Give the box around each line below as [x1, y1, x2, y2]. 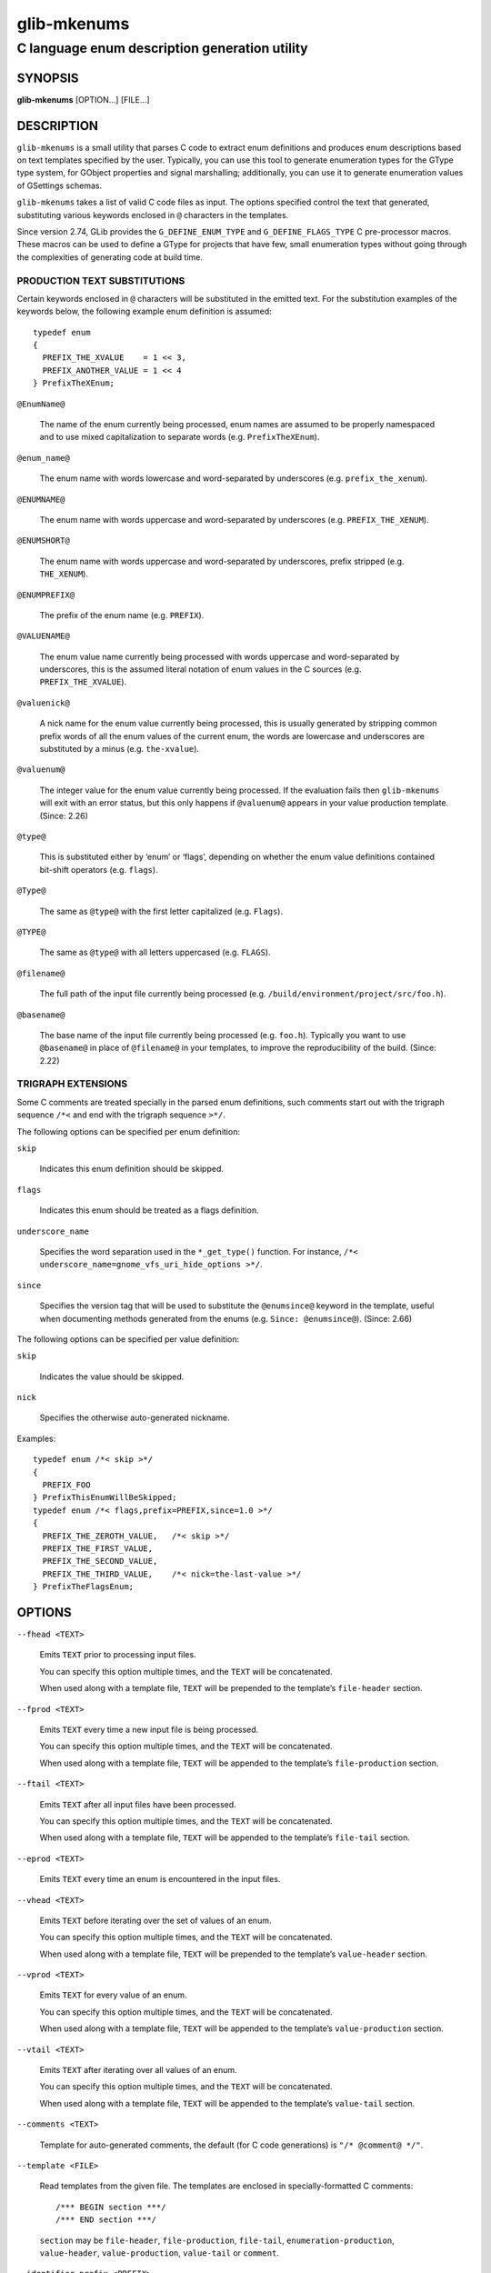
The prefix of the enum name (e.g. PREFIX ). [39, 609, 205, 620]
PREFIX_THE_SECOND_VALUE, [42, 1556, 158, 1567]
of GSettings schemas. [16, 180, 103, 191]
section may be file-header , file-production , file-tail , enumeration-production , [39, 2235, 395, 2246]
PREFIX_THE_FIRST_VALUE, [42, 1543, 154, 1554]
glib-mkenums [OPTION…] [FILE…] [16, 94, 150, 105]
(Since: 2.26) [39, 810, 88, 821]
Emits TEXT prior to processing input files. [39, 1649, 196, 1660]
